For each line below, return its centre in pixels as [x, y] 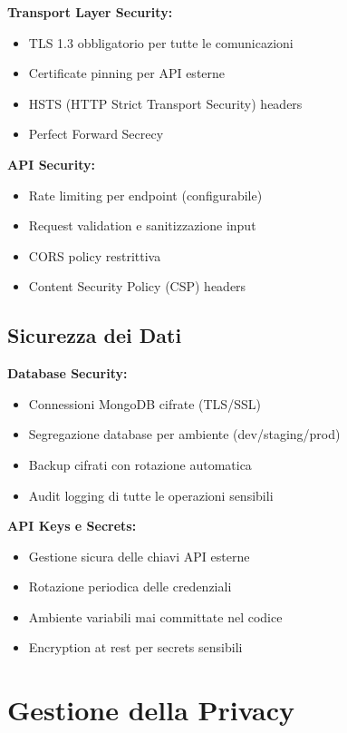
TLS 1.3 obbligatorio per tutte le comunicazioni [161, 42]
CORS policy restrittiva [95, 255]
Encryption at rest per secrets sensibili [135, 647]
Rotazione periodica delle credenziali [130, 586]
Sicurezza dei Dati [95, 335]
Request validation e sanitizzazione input [142, 225]
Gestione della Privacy [151, 710]
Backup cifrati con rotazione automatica [140, 464]
